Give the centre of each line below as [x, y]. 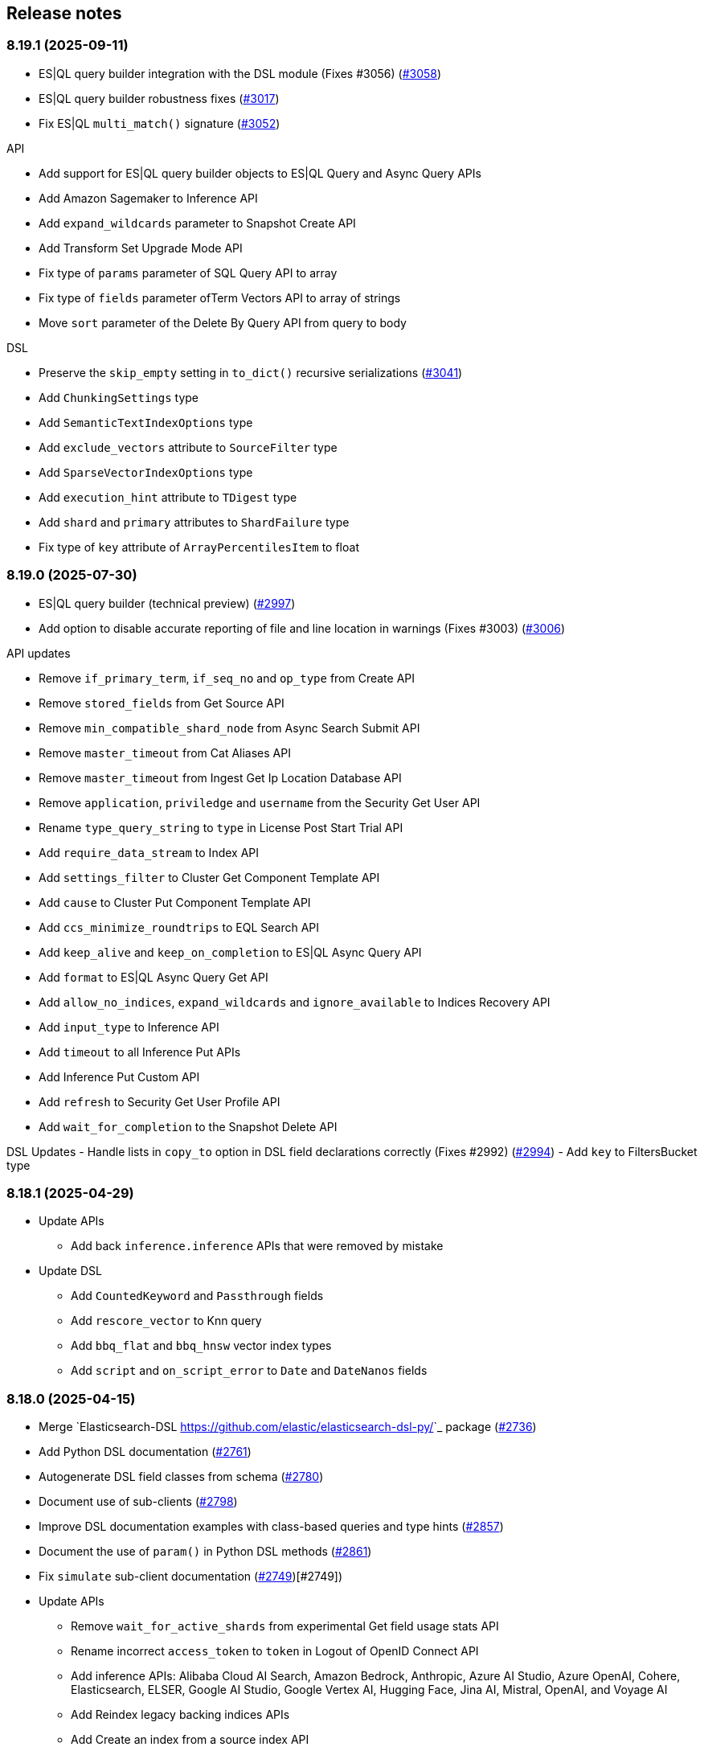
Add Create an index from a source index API [190, 1740]
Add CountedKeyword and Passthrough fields [197, 1296]
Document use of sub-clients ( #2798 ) [138, 1502]
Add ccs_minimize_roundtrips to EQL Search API [179, 927]
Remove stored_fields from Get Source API [162, 703]
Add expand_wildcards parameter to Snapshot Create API [197, 223]
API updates [39, 653]
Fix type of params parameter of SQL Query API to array [188, 273]
